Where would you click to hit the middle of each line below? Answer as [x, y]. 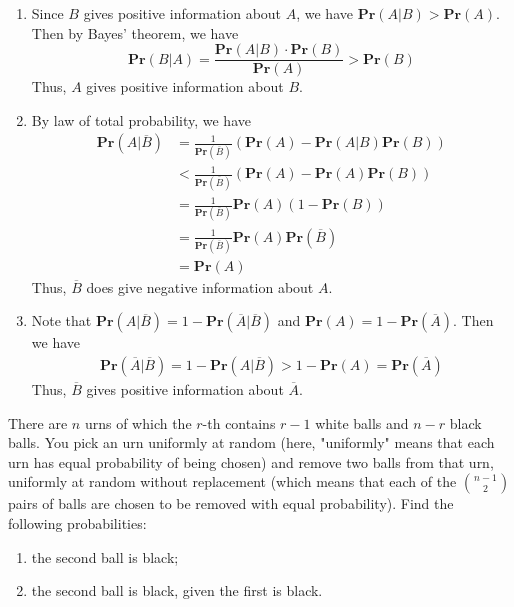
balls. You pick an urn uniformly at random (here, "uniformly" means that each [251, 442]
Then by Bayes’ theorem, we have [135, 32]
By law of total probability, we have [141, 119]
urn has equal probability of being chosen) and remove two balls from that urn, [251, 461]
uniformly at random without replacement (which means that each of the [232, 481]
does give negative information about [200, 286]
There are [38, 422]
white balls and [362, 422]
